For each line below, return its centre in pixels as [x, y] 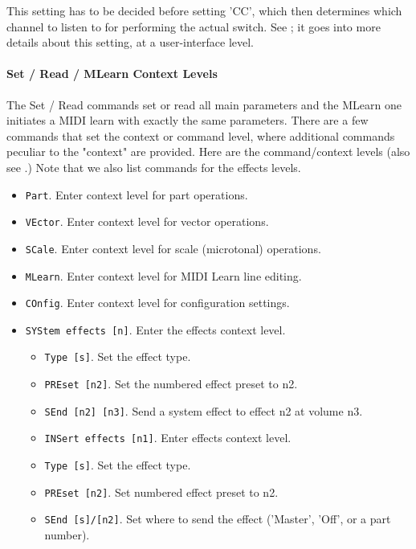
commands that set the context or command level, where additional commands [201, 135]
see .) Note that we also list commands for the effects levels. [154, 167]
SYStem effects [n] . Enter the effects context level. [155, 329]
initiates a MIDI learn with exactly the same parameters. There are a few [188, 120]
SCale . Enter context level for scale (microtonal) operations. [173, 248]
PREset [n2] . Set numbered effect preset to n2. [161, 492]
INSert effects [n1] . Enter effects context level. [168, 438]
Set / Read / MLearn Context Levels [112, 74]
